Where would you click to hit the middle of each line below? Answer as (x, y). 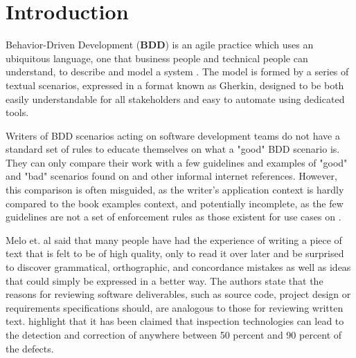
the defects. (30, 348)
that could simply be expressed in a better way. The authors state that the (164, 280)
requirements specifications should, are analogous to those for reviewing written (175, 307)
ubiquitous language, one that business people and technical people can (157, 58)
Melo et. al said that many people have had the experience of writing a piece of (174, 239)
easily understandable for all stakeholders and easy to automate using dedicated (175, 98)
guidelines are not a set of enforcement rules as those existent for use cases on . (173, 217)
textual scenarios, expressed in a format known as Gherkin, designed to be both (175, 85)
